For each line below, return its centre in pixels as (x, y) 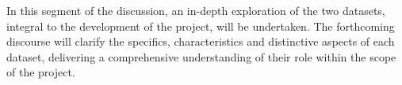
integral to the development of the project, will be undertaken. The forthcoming (201, 26)
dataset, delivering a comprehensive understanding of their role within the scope (201, 56)
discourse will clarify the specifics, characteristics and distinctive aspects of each (201, 41)
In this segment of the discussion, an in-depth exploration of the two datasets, (196, 10)
